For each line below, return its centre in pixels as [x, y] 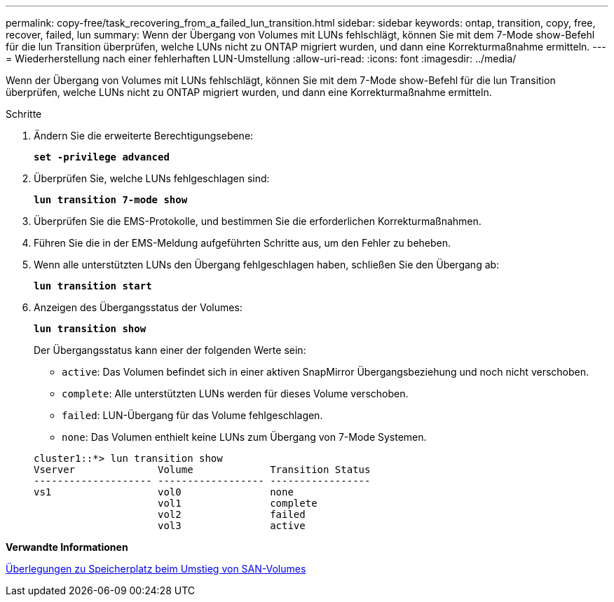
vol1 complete [238, 503]
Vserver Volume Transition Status [202, 470]
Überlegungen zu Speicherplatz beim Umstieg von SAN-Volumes [156, 569]
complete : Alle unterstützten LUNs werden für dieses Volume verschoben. [235, 394]
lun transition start [93, 286]
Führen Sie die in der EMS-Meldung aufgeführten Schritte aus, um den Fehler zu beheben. [243, 243]
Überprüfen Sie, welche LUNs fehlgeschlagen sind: [152, 178]
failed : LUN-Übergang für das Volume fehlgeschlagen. [192, 415]
